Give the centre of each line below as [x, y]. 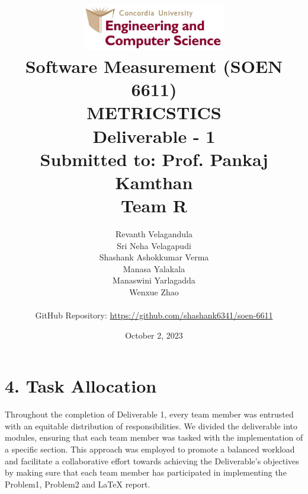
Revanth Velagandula [154, 234]
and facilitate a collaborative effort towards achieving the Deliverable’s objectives [152, 460]
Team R [154, 205]
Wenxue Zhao [154, 291]
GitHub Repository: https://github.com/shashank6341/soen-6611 [154, 315]
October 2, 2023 [154, 335]
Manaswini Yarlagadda [154, 280]
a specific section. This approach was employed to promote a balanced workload [150, 449]
